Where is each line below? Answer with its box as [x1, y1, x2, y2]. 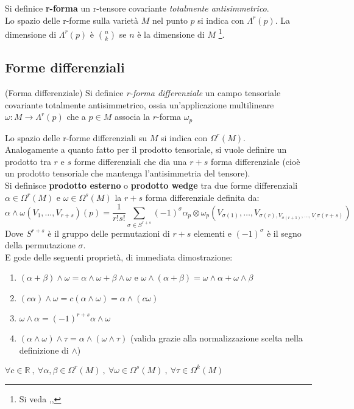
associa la [114, 110, 150, 123]
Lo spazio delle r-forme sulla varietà [5, 13, 139, 26]
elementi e [194, 226, 232, 239]
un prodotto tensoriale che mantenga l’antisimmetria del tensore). [5, 167, 250, 180]
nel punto [152, 13, 188, 26]
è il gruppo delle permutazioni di [48, 226, 170, 239]
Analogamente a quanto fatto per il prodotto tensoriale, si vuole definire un [5, 143, 287, 156]
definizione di [19, 343, 69, 356]
